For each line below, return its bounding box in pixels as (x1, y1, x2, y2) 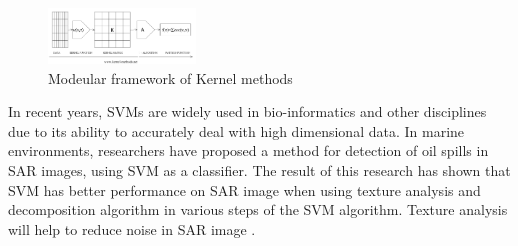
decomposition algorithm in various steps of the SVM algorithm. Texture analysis (8, 199, 508, 220)
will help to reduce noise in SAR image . (8, 218, 256, 239)
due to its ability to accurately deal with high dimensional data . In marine (8, 120, 465, 141)
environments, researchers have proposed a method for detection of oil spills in (8, 140, 489, 161)
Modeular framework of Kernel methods (48, 67, 293, 88)
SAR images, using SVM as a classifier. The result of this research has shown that (8, 160, 511, 180)
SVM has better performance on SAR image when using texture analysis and (8, 179, 481, 200)
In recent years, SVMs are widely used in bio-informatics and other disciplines (8, 101, 487, 122)
